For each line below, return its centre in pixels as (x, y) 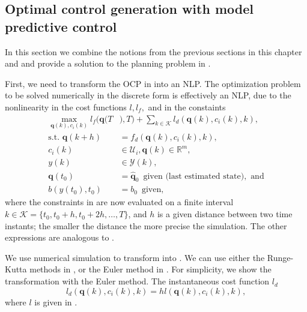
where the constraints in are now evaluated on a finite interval (119, 202)
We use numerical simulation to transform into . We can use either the (135, 257)
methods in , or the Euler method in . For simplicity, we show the (150, 269)
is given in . (56, 301)
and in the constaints (187, 106)
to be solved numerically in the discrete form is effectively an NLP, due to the (148, 95)
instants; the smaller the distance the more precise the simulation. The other (146, 225)
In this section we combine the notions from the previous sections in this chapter (153, 51)
